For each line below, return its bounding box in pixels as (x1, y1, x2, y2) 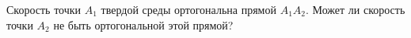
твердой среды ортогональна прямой (101, 2, 276, 17)
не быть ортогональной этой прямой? (53, 16, 234, 33)
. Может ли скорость (306, 2, 405, 17)
